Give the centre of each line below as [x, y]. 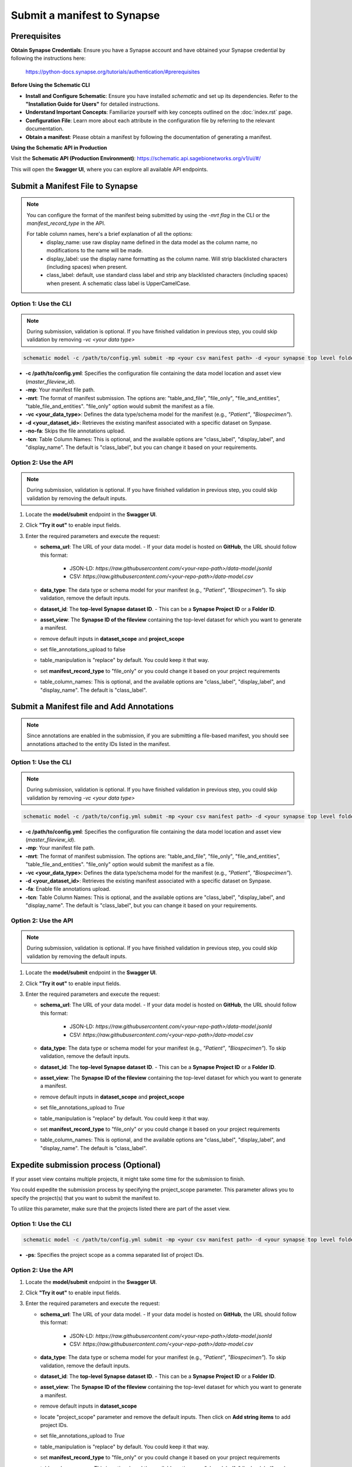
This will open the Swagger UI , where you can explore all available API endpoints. [109, 169]
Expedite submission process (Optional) [86, 1165]
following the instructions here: [48, 58]
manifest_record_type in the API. [66, 223]
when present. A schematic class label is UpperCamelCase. [119, 283]
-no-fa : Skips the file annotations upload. [75, 431]
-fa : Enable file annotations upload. [68, 889]
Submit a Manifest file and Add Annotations [92, 707]
